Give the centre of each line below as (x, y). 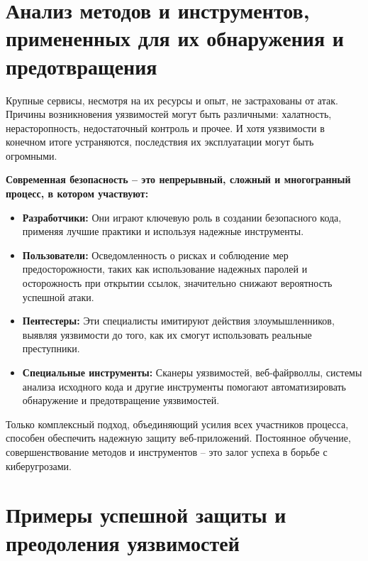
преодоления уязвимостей (123, 542)
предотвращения (82, 66)
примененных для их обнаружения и (175, 38)
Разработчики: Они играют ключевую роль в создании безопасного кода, (182, 217)
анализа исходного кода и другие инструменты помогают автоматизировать (184, 386)
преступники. (51, 348)
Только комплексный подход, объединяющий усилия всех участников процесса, (177, 424)
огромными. (32, 155)
